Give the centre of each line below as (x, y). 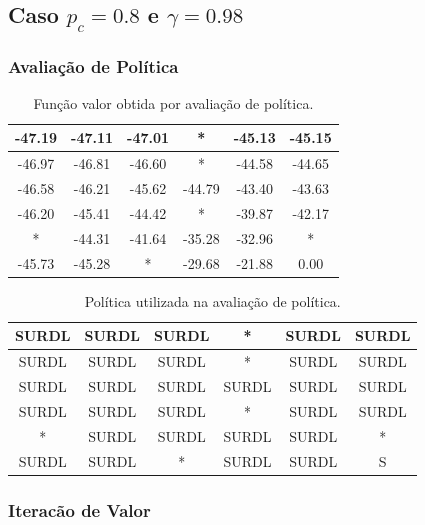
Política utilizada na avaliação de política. (212, 300)
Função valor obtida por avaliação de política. (173, 102)
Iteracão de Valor (79, 509)
